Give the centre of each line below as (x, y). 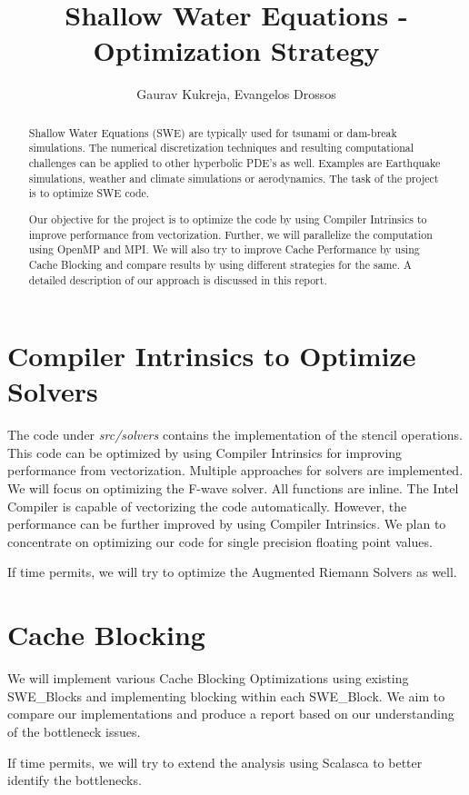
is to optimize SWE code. (89, 193)
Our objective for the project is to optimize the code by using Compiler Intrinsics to (228, 219)
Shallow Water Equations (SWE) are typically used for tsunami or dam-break (213, 132)
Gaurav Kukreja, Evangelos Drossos (236, 94)
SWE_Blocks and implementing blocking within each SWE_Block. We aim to (226, 696)
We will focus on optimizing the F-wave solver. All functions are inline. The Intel (233, 488)
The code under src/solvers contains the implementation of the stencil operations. (235, 435)
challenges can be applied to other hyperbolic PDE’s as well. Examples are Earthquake (234, 163)
